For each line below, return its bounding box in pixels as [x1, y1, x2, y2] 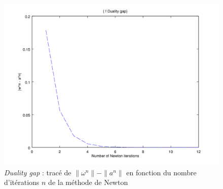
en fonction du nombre [126, 167, 197, 177]
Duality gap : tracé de [4, 167, 71, 177]
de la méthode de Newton [48, 177, 128, 187]
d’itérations [4, 177, 40, 187]
